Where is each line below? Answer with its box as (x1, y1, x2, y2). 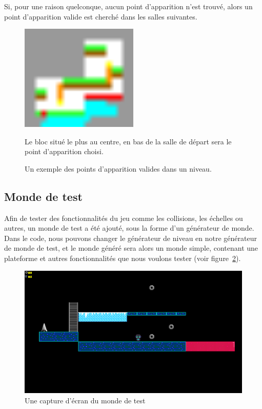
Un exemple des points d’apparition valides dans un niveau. (25, 163, 212, 174)
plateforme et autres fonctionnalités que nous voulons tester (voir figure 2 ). (4, 252, 241, 263)
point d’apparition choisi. (25, 146, 104, 157)
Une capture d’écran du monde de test (25, 395, 146, 405)
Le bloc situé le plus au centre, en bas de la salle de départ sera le (25, 136, 232, 146)
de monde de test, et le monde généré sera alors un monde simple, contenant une (4, 243, 258, 253)
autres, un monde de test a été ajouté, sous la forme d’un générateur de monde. (4, 222, 254, 233)
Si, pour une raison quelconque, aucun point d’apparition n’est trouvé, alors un (4, 1, 253, 11)
